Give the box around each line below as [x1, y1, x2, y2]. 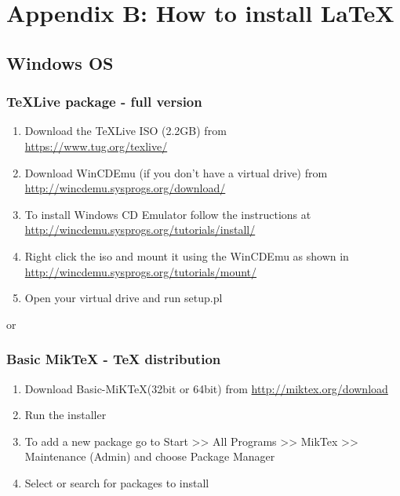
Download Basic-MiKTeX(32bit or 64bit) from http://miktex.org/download [24, 380, 388, 396]
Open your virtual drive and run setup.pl [24, 290, 223, 306]
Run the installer [24, 407, 107, 423]
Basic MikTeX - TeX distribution [6, 349, 221, 369]
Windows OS [6, 50, 114, 75]
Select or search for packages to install [24, 474, 209, 491]
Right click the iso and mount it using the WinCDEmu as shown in [24, 247, 349, 264]
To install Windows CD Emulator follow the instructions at [24, 206, 311, 222]
